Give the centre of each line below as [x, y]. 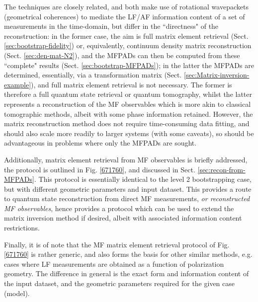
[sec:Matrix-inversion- [217, 75]
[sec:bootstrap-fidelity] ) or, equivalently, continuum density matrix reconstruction [128, 45]
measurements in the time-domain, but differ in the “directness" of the [111, 26]
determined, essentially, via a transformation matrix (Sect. [93, 75]
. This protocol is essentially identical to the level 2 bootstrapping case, [143, 179]
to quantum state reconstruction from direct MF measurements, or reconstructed [127, 198]
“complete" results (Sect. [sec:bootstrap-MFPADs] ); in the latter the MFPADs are [129, 65]
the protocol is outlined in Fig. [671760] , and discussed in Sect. [100, 169]
